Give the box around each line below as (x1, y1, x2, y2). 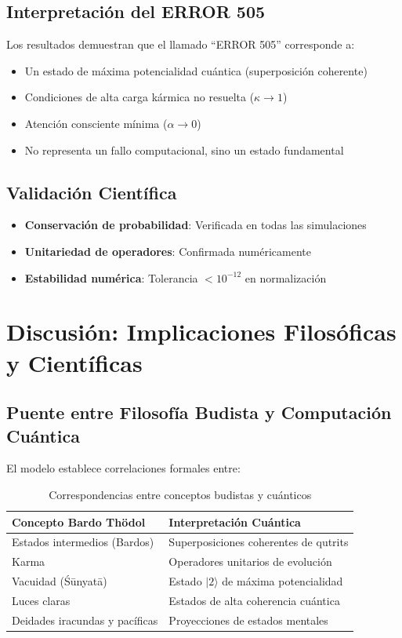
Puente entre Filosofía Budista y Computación (6, 400, 392, 425)
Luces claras (12, 592, 71, 608)
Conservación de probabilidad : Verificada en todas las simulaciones (24, 217, 367, 233)
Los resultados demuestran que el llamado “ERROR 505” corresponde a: (6, 36, 355, 53)
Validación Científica (6, 180, 177, 204)
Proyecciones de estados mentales (168, 611, 328, 628)
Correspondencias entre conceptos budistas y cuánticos (49, 486, 312, 502)
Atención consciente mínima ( (24, 115, 168, 131)
